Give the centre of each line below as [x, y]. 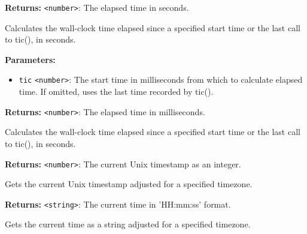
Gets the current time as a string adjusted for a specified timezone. [128, 224]
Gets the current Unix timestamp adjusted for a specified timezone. [129, 184]
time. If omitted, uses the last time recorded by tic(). [116, 91]
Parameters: [30, 59]
